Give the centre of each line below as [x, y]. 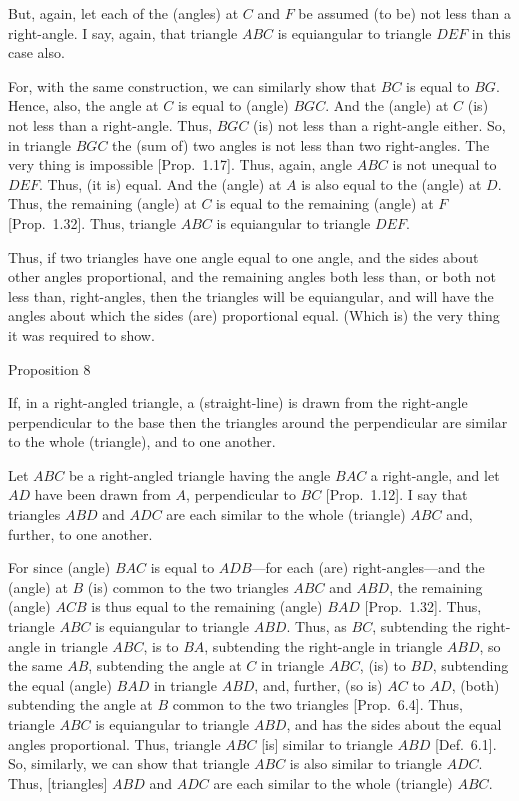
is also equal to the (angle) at [391, 183]
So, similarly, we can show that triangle [129, 763]
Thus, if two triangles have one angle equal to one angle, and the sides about [243, 256]
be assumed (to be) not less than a [404, 13]
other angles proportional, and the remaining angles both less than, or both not [252, 276]
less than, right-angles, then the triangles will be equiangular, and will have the [251, 295]
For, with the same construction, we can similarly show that [192, 85]
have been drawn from [102, 494]
